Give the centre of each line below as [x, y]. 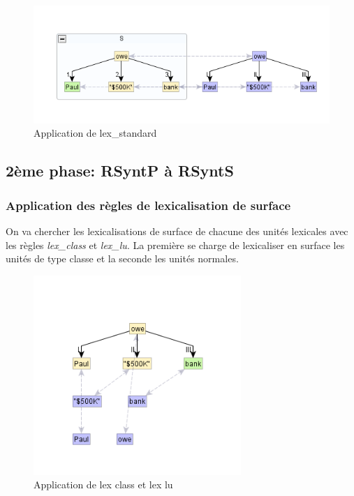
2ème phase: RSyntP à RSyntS [120, 171]
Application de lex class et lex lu [103, 484]
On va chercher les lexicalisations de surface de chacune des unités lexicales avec [177, 231]
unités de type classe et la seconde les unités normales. [122, 258]
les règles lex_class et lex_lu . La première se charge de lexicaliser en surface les [175, 245]
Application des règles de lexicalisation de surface [148, 205]
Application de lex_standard [95, 133]
